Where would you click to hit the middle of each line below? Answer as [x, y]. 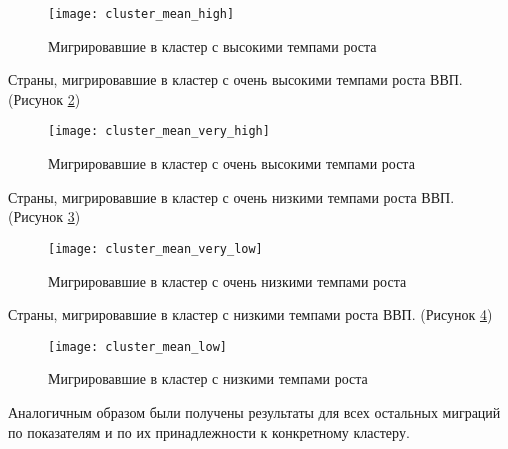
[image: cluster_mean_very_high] [159, 131]
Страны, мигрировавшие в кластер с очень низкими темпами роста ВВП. [231, 196]
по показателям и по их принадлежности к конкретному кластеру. [209, 431]
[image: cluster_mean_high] [141, 14]
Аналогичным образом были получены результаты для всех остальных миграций [254, 411]
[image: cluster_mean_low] [137, 346]
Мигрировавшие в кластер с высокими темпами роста [212, 45]
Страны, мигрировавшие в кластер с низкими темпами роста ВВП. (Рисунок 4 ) [250, 314]
